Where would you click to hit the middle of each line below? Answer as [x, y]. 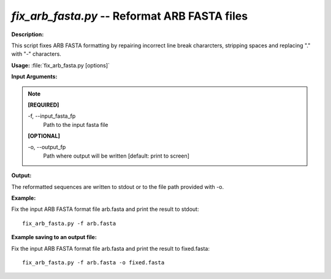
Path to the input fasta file [76, 124]
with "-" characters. [36, 54]
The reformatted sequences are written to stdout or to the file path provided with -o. [117, 186]
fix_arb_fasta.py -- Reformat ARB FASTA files [130, 16]
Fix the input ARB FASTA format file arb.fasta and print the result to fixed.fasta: [110, 248]
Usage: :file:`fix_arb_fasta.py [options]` [61, 65]
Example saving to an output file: [54, 237]
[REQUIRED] [44, 105]
